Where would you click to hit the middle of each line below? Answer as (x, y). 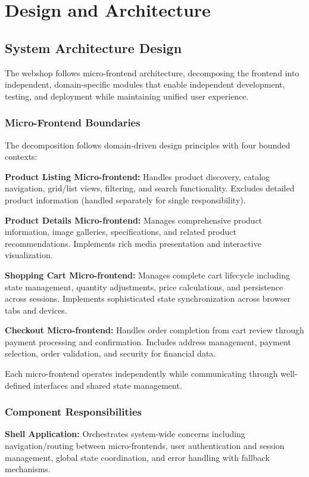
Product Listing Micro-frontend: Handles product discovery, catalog (138, 176)
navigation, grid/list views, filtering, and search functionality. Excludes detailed (150, 188)
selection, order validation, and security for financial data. (110, 353)
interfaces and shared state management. (108, 385)
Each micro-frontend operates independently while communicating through (141, 374)
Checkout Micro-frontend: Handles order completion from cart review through (154, 330)
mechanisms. (28, 469)
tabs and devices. (36, 310)
